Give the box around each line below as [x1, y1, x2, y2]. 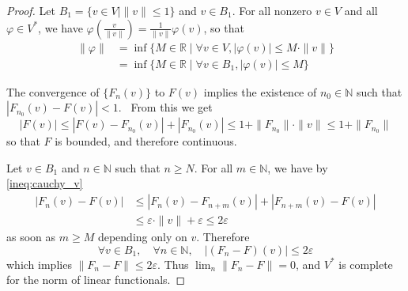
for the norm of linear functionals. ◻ [6, 271, 186, 288]
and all [344, 2, 378, 18]
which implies [6, 255, 72, 272]
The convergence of [6, 83, 100, 100]
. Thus [157, 255, 189, 272]
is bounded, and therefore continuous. [55, 133, 237, 149]
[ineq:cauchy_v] [6, 175, 83, 191]
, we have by [267, 159, 328, 176]
